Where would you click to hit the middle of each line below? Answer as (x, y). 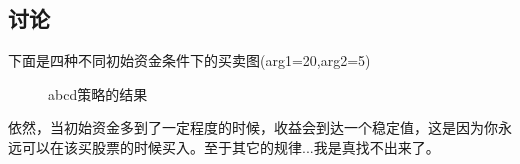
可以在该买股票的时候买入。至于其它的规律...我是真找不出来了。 (230, 146)
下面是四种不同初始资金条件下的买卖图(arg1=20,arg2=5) (189, 60)
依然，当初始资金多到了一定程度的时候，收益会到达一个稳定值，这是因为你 (253, 127)
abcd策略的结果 (98, 93)
